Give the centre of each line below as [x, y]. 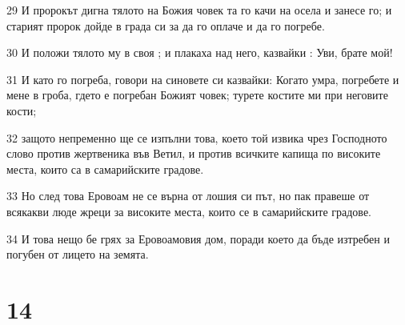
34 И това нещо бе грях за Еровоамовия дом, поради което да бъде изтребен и [198, 238]
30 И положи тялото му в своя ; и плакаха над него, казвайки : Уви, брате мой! [200, 52]
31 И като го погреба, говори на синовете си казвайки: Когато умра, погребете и [203, 79]
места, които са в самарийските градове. [105, 169]
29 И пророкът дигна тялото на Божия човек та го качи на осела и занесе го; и [199, 10]
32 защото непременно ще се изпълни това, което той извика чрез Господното [197, 137]
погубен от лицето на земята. [78, 254]
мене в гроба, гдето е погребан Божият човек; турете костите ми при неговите [197, 95]
